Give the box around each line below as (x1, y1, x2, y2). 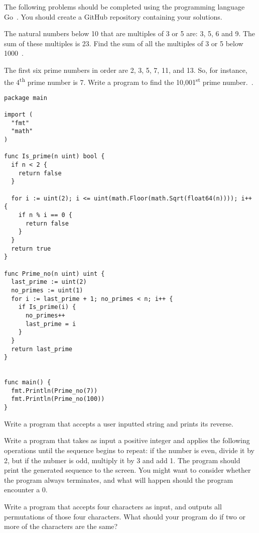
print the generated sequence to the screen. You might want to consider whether (4, 465, 251, 475)
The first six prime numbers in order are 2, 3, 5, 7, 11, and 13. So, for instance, (4, 64, 247, 75)
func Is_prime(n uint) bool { (4, 153, 105, 160)
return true (11, 245, 51, 252)
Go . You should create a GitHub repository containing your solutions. (4, 11, 222, 22)
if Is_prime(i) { (18, 303, 76, 311)
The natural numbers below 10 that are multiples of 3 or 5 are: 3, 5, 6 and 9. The (4, 28, 255, 39)
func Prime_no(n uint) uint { (4, 270, 105, 277)
